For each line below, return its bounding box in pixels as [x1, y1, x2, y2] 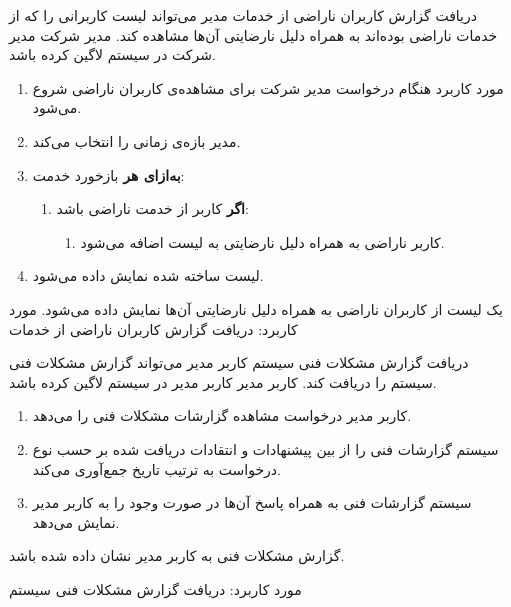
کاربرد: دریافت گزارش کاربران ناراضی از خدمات [9, 318, 298, 339]
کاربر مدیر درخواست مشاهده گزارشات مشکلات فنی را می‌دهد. [32, 405, 412, 426]
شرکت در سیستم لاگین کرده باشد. [9, 44, 216, 65]
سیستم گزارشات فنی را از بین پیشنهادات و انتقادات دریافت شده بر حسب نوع [32, 438, 499, 459]
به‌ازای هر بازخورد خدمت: [32, 164, 185, 185]
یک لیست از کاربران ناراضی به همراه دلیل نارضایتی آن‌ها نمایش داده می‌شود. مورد [9, 298, 503, 319]
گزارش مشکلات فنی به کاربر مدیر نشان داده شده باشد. [9, 545, 345, 566]
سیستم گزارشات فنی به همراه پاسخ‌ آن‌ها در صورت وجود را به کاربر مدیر [32, 492, 472, 513]
